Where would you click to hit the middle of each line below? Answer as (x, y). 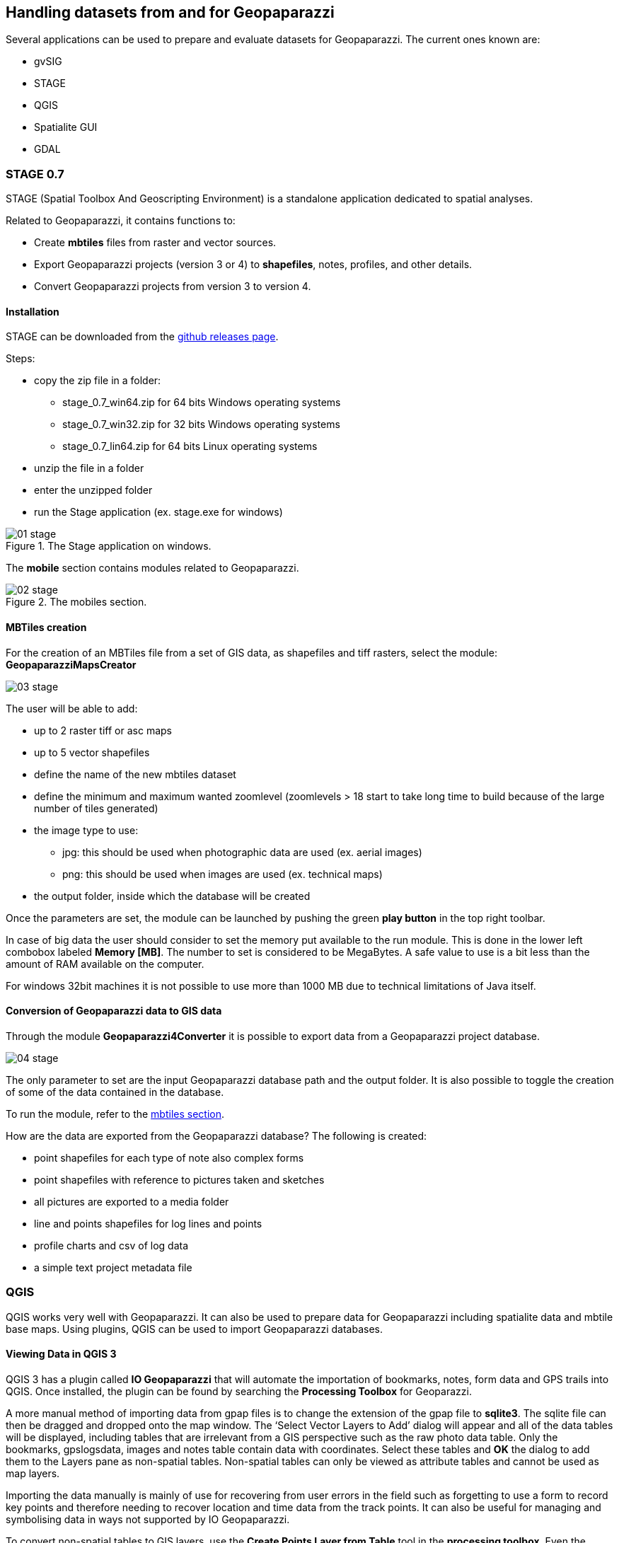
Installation (33, 311)
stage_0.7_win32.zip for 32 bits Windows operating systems (201, 424)
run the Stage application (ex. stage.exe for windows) (158, 512)
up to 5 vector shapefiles (92, 752)
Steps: (21, 359)
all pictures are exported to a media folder (132, 1201)
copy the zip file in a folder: (98, 381)
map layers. (33, 1473)
